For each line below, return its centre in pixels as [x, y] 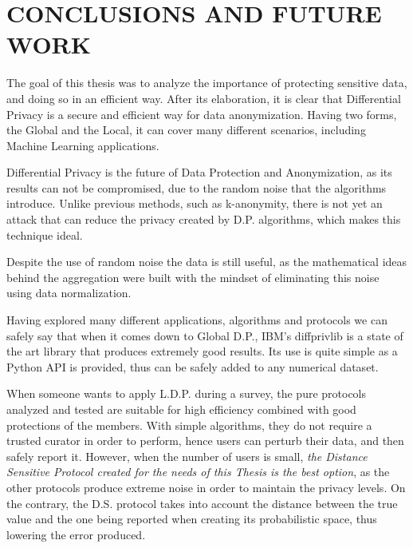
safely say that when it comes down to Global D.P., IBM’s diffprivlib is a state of [205, 335]
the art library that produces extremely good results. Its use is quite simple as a [202, 351]
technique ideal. [45, 234]
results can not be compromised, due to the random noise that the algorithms [197, 187]
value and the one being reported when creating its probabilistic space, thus [192, 519]
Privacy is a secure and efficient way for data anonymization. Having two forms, [202, 114]
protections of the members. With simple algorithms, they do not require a [189, 425]
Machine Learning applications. [83, 145]
